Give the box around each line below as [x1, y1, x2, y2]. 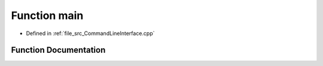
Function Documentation [11, 45, 106, 55]
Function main [11, 9, 84, 22]
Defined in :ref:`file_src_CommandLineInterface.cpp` [26, 30, 155, 37]
